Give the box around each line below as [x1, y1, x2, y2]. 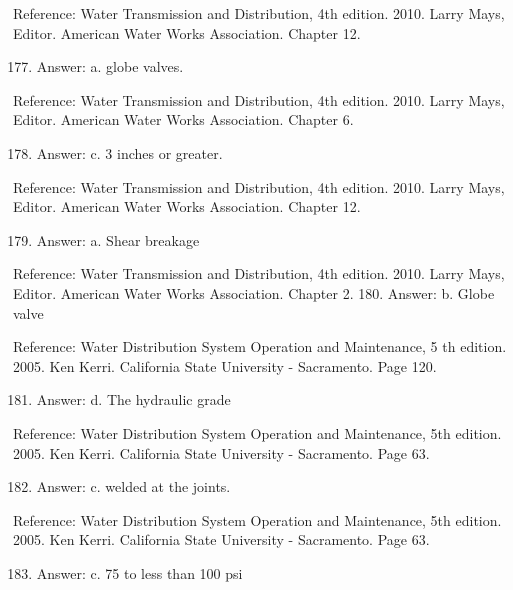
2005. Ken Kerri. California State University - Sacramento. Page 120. [13, 355, 437, 376]
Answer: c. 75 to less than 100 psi [36, 562, 243, 583]
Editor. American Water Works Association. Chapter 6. [13, 109, 354, 130]
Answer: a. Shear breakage [36, 229, 200, 250]
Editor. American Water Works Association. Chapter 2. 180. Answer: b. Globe [13, 282, 495, 303]
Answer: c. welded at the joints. [36, 476, 231, 497]
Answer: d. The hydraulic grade [36, 389, 231, 410]
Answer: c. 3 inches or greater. [36, 142, 223, 163]
